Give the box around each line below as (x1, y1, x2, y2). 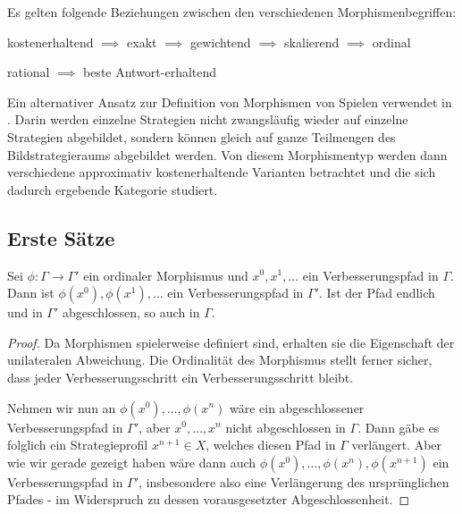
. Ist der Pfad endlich (319, 283, 435, 302)
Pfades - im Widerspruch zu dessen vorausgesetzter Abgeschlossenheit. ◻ (7, 490, 410, 509)
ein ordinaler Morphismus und (83, 265, 248, 284)
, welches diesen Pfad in (206, 435, 336, 454)
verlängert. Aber (351, 435, 442, 454)
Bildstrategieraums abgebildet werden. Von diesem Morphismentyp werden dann (7, 145, 448, 164)
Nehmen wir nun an (7, 398, 116, 417)
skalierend (284, 32, 340, 51)
